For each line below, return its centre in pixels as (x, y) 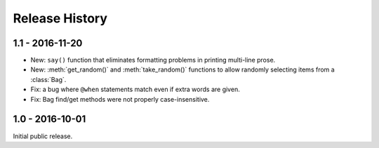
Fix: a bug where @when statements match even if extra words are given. (135, 89)
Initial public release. (43, 136)
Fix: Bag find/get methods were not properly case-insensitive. (120, 99)
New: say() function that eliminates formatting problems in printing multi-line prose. (153, 60)
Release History (60, 18)
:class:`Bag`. (48, 79)
